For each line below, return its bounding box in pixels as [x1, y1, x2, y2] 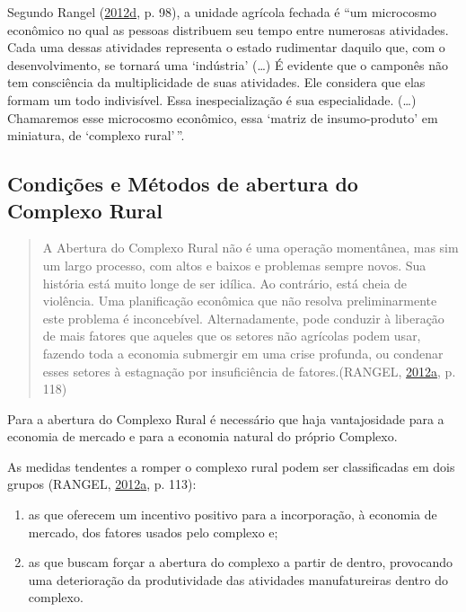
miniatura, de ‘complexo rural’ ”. [7, 126, 185, 145]
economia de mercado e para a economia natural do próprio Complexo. [7, 427, 398, 446]
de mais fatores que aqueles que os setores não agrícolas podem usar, [42, 326, 421, 345]
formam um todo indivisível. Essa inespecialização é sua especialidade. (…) [7, 90, 417, 109]
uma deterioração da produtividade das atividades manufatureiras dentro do [28, 570, 448, 589]
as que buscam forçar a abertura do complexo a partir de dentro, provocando [28, 553, 453, 572]
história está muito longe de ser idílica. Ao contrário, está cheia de [42, 273, 408, 292]
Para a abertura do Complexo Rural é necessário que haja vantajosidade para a [7, 409, 444, 428]
